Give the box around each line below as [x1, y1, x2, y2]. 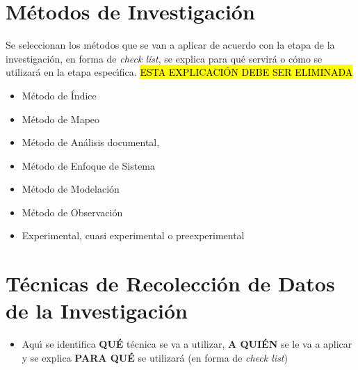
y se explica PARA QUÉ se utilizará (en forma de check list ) [22, 350, 288, 364]
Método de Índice [22, 88, 97, 102]
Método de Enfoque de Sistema [22, 158, 156, 172]
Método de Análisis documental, [22, 135, 160, 150]
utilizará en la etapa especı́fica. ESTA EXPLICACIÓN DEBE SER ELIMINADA [6, 65, 353, 79]
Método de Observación [22, 204, 123, 219]
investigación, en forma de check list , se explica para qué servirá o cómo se [6, 51, 323, 65]
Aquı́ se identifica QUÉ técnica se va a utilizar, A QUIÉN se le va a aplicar [22, 337, 352, 351]
